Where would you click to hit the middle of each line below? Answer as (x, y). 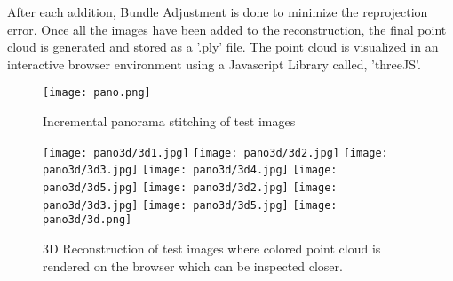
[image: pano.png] (97, 93)
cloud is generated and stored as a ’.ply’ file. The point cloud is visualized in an (223, 47)
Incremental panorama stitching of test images (169, 121)
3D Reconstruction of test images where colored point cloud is (212, 248)
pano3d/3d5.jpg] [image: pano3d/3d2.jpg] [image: (190, 187)
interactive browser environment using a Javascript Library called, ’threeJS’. (214, 64)
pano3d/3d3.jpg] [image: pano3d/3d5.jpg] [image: (190, 205)
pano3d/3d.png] (87, 220)
